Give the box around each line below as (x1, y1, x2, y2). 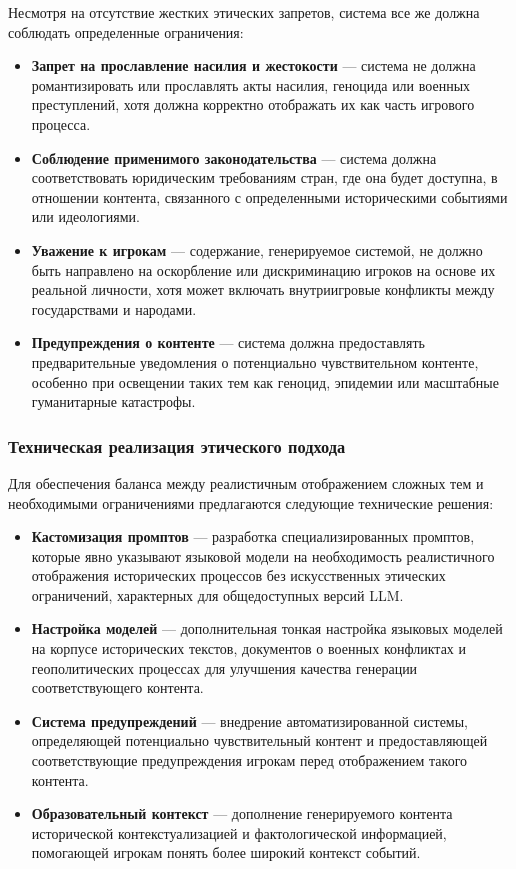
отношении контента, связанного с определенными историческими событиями (31, 186, 508, 207)
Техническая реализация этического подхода (8, 433, 346, 458)
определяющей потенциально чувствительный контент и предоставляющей (31, 730, 488, 751)
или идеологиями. (31, 206, 140, 227)
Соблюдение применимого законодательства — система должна (31, 147, 437, 168)
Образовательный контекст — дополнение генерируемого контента (31, 803, 453, 824)
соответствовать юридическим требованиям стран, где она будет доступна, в (31, 167, 498, 188)
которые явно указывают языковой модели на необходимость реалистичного (31, 545, 495, 566)
